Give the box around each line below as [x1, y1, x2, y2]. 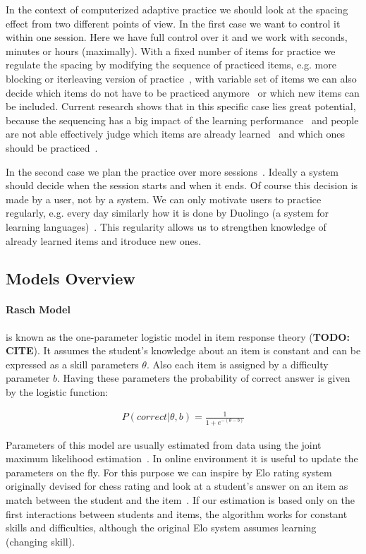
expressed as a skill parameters [6, 356, 139, 371]
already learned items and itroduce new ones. [6, 233, 202, 248]
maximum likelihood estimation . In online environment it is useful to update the [6, 451, 358, 466]
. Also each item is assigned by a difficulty [146, 356, 329, 371]
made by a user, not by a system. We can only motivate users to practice [6, 191, 322, 206]
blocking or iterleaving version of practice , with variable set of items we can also [6, 71, 357, 85]
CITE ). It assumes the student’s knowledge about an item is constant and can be [6, 343, 361, 358]
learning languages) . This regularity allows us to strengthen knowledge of [6, 219, 327, 234]
